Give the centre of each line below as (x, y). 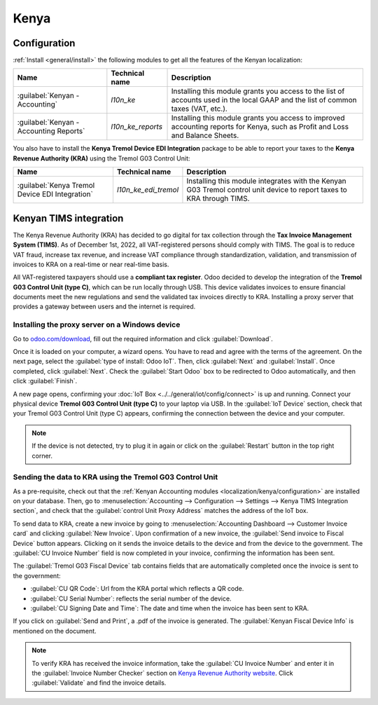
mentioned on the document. (55, 631)
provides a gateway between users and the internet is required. (104, 307)
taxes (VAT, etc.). (199, 109)
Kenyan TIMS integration (68, 218)
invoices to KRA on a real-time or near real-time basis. (91, 264)
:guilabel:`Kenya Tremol (56, 186)
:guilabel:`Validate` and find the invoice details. (99, 683)
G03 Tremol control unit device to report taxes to (267, 190)
